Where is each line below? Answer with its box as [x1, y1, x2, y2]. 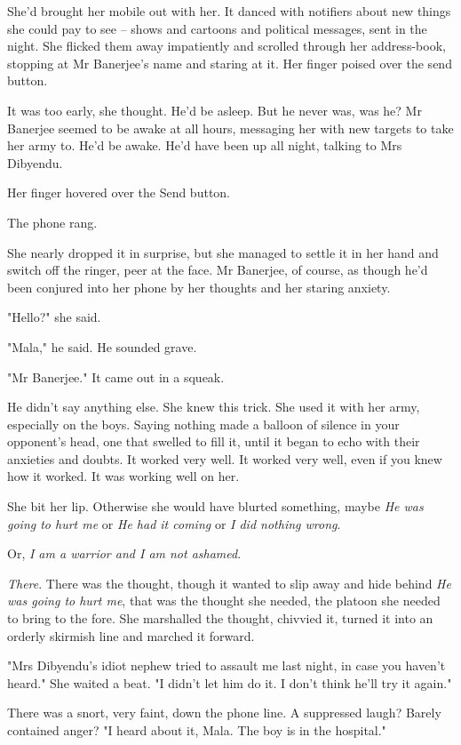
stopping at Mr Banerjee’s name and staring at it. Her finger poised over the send [7, 53, 452, 72]
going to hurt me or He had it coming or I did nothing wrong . [7, 514, 341, 533]
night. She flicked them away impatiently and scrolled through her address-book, [7, 36, 446, 55]
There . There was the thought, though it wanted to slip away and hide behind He [7, 573, 451, 592]
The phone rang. [7, 212, 98, 231]
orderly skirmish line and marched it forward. [7, 626, 255, 645]
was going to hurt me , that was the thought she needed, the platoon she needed [7, 591, 441, 610]
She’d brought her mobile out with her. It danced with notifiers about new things [7, 2, 451, 20]
